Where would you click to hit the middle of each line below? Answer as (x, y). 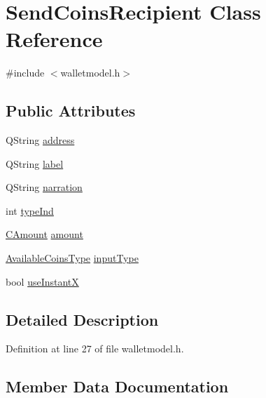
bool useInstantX (42, 281)
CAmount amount (44, 234)
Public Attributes (71, 111)
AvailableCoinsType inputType (72, 258)
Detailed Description (82, 319)
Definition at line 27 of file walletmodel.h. (95, 349)
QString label (35, 163)
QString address (40, 140)
